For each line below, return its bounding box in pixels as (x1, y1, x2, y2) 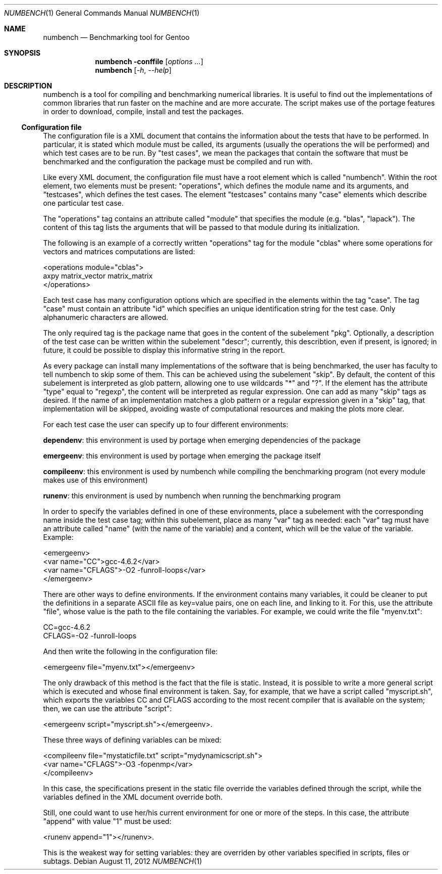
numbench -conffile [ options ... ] (95, 57, 203, 66)
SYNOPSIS (4, 49, 41, 57)
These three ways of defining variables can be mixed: (43, 735, 222, 744)
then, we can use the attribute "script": (43, 704, 172, 713)
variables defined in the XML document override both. (43, 793, 223, 801)
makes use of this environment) (43, 476, 148, 484)
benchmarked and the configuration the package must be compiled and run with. (43, 157, 313, 166)
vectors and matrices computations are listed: (43, 247, 195, 256)
